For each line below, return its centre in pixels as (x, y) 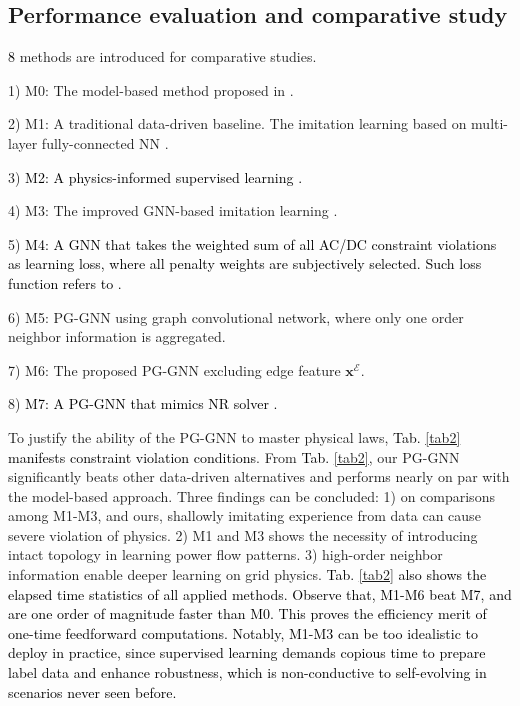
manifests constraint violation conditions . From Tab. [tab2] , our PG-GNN (234, 456)
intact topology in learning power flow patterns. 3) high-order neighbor (225, 554)
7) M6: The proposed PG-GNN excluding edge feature (174, 369)
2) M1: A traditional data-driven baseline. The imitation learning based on (237, 123)
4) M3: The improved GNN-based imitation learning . (173, 210)
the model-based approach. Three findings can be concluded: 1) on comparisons (251, 495)
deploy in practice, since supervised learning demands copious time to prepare (247, 652)
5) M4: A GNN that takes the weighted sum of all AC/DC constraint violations (252, 243)
